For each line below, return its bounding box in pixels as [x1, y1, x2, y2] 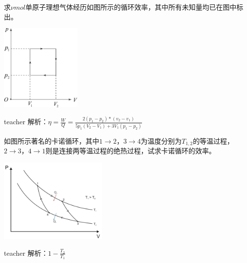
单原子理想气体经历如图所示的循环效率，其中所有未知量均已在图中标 [25, 2, 244, 12]
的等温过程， [193, 135, 234, 146]
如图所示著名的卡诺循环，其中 [4, 135, 99, 146]
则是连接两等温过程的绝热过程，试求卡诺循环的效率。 [45, 146, 216, 156]
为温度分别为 [141, 135, 182, 146]
